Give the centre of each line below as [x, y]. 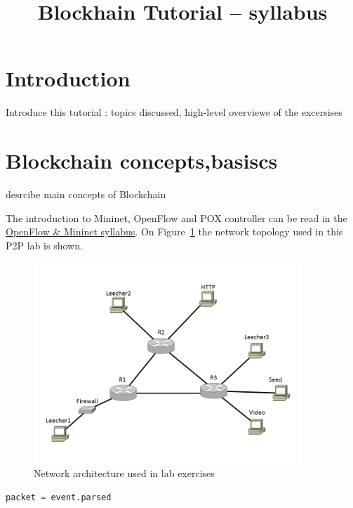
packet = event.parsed [59, 497]
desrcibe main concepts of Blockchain [86, 194]
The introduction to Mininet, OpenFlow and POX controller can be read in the [176, 217]
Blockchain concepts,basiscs [142, 161]
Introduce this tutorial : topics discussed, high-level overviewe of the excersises [174, 112]
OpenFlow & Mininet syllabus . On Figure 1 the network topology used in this [174, 232]
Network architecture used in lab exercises [124, 473]
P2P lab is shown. [44, 245]
